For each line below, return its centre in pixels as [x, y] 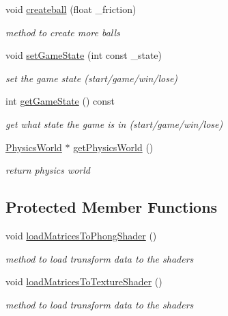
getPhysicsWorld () [113, 147]
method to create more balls [63, 32]
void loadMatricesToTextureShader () [84, 281]
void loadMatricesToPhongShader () [81, 235]
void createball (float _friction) [71, 9]
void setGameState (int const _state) [84, 55]
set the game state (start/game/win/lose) [92, 78]
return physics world [48, 170]
